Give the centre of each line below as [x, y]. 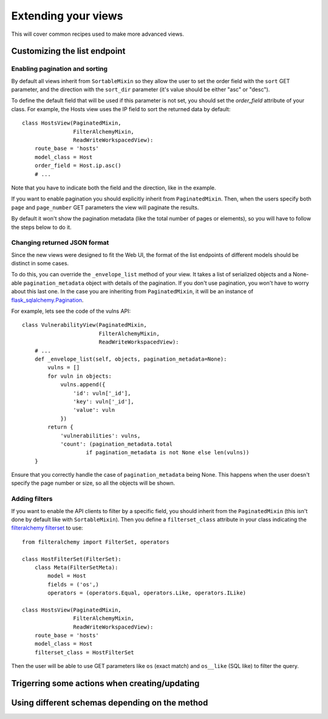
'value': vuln [94, 410]
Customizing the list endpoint [68, 51]
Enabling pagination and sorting [60, 69]
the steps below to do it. [42, 227]
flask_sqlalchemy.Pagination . [47, 300]
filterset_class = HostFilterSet [84, 652]
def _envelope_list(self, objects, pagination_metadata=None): [131, 359]
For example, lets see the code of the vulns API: [71, 311]
